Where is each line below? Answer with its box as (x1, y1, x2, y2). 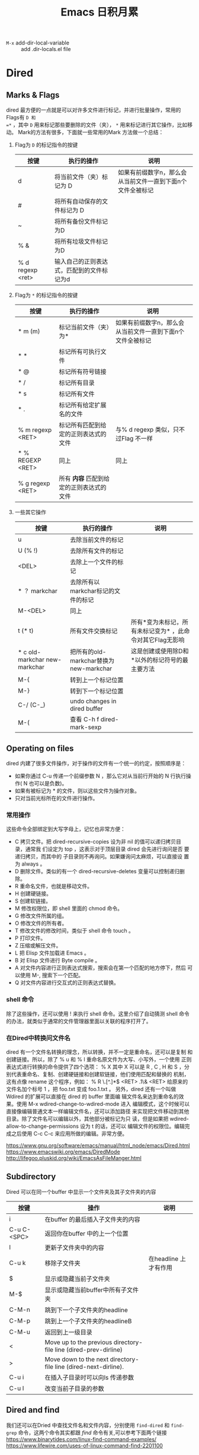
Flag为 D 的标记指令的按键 (14, 141, 78, 148)
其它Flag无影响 (143, 636, 185, 644)
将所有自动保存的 (54, 197, 102, 205)
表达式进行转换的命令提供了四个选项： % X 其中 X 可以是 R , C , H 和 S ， (6, 1063, 185, 1070)
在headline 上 (148, 1254, 187, 1263)
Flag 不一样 (121, 435, 153, 443)
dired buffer (70, 705, 103, 713)
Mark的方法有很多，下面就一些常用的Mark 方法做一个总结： (17, 129, 164, 136)
